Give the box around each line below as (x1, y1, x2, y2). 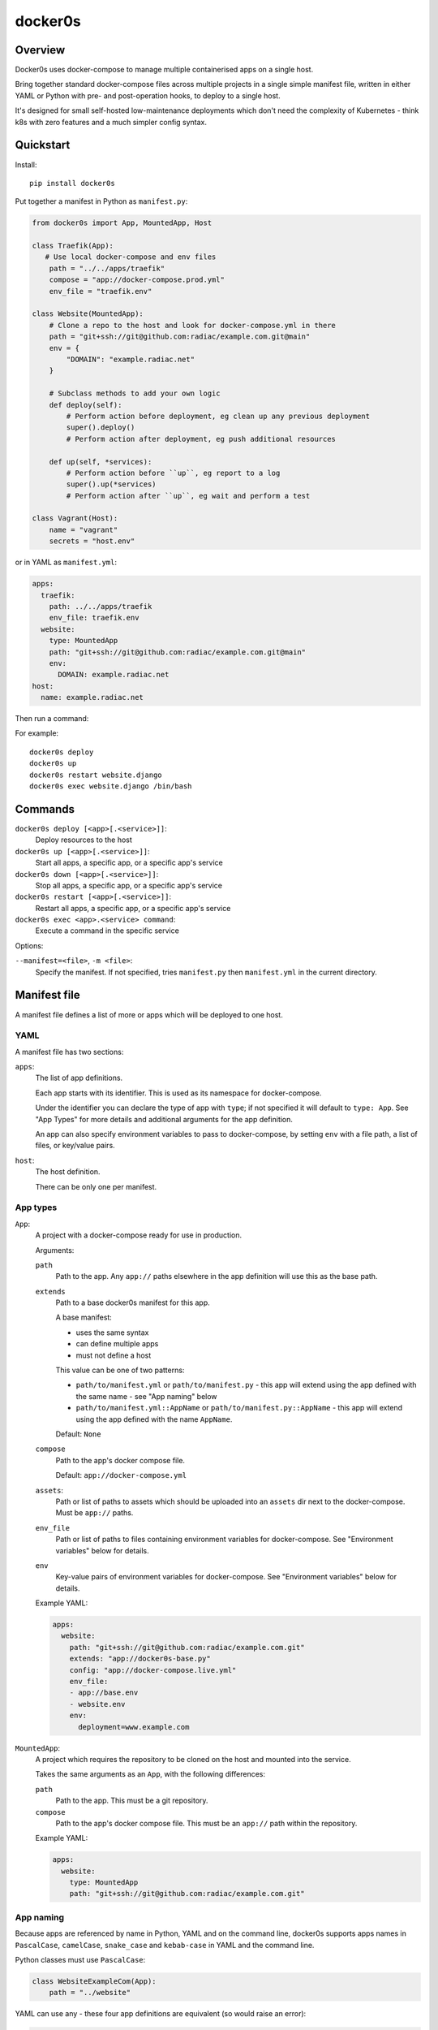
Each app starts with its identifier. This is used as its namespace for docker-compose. (35, 1088, 322, 1098)
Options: (15, 940, 44, 950)
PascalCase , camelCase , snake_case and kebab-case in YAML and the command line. (15, 1940, 315, 1950)
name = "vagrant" (49, 525, 118, 534)
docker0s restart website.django (29, 770, 162, 780)
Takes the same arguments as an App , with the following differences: (35, 1769, 265, 1779)
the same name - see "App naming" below (75, 1391, 218, 1401)
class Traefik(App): (32, 241, 114, 251)
